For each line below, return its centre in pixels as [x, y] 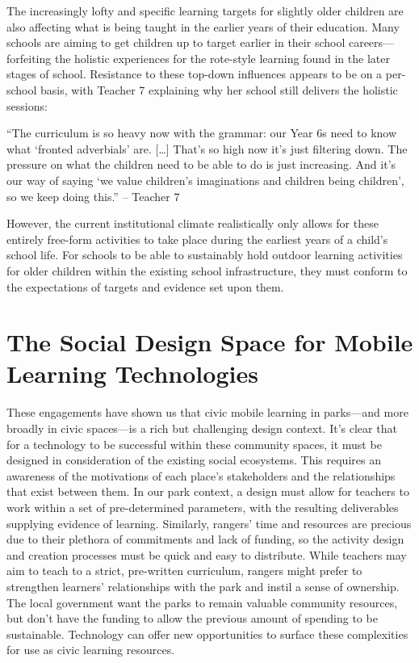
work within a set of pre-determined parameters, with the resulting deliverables [203, 507]
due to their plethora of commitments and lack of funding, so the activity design [205, 539]
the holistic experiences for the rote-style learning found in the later [222, 58]
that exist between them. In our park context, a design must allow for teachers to [208, 491]
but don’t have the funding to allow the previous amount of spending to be [192, 618]
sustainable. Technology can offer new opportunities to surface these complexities [207, 634]
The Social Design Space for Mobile [210, 342]
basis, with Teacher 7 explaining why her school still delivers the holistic [219, 89]
